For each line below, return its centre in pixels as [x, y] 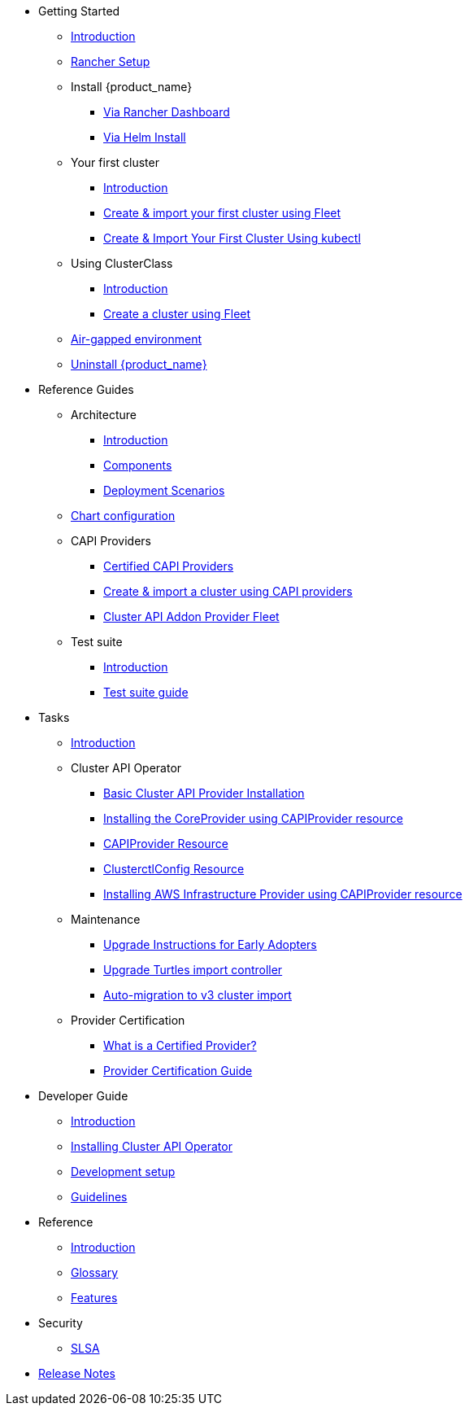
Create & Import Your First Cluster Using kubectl [232, 238]
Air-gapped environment [137, 339]
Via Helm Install [145, 137]
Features [94, 1298]
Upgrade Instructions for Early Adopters [210, 944]
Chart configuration [123, 516]
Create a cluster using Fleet [177, 314]
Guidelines [99, 1197]
